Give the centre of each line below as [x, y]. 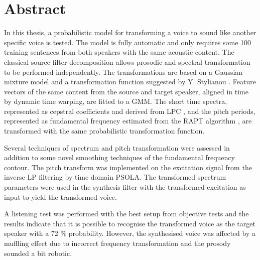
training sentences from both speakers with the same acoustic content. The [119, 52]
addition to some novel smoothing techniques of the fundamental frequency [119, 157]
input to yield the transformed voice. [60, 197]
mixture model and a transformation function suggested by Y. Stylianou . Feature [130, 82]
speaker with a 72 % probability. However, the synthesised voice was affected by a [130, 233]
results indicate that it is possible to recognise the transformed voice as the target [130, 223]
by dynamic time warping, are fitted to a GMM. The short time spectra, [116, 101]
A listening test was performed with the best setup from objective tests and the [126, 214]
